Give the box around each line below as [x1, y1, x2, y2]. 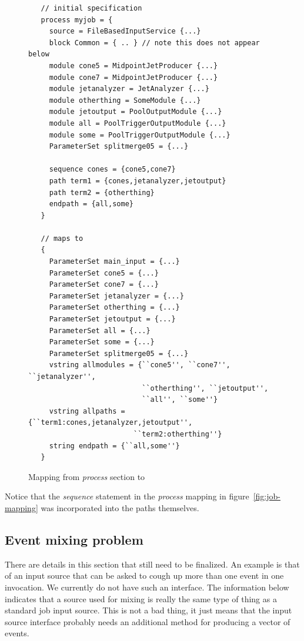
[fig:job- [253, 490, 280, 502]
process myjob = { [41, 15, 113, 24]
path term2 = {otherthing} [49, 188, 155, 197]
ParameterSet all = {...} [49, 326, 151, 335]
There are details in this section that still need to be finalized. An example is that [5, 558, 300, 570]
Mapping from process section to [28, 470, 145, 482]
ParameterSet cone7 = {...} [49, 280, 159, 289]
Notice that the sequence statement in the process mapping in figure [5, 490, 249, 502]
